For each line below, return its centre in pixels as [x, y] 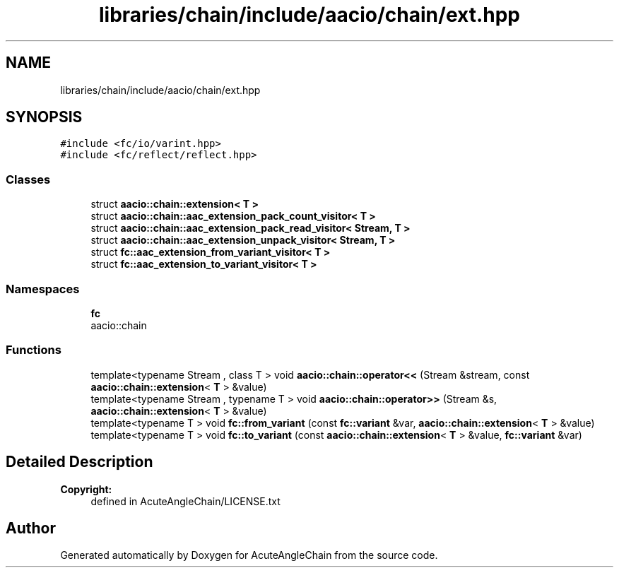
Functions [34, 350]
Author [31, 528]
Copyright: [86, 489]
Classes [28, 179]
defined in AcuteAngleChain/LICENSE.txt [185, 501]
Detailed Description [79, 462]
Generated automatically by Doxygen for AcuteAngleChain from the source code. [249, 555]
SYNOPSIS [44, 117]
